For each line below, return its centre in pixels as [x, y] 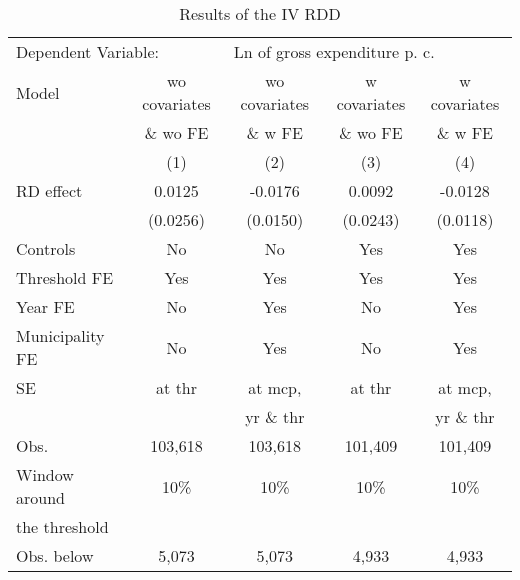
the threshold [62, 526]
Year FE [45, 306]
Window [45, 474]
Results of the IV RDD [260, 13]
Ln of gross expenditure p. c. [334, 51]
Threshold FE [65, 277]
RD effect [49, 190]
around [40, 497]
